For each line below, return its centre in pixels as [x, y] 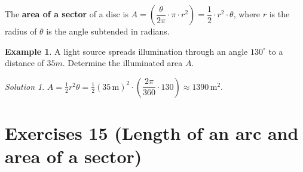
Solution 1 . [25, 86]
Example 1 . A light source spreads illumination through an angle [126, 51]
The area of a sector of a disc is [67, 14]
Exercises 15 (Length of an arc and [152, 132]
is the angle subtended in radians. [108, 31]
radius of [21, 31]
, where [247, 14]
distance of [25, 63]
